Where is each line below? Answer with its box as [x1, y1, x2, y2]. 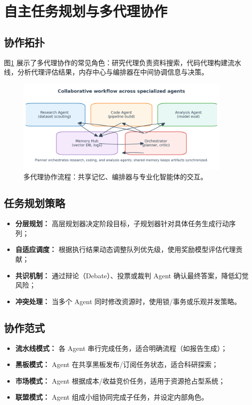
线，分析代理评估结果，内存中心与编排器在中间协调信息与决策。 [4, 67, 208, 77]
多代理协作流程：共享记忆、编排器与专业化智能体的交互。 [23, 172, 207, 182]
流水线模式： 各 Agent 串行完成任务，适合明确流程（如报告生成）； [15, 343, 228, 353]
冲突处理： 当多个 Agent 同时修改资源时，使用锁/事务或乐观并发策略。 [15, 296, 241, 306]
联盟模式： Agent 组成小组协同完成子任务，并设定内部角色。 [15, 392, 208, 402]
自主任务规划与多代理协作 [4, 1, 168, 21]
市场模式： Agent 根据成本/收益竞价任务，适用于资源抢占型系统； [15, 375, 225, 386]
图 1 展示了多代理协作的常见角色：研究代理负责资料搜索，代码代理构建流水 [4, 57, 241, 67]
